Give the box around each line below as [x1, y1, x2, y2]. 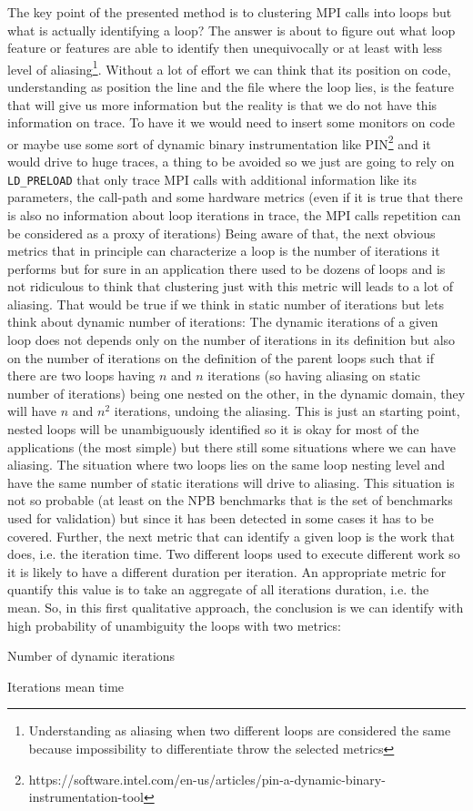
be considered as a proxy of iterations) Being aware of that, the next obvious [7, 223, 436, 242]
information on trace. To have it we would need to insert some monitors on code [7, 113, 455, 132]
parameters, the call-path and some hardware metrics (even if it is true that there [7, 188, 463, 207]
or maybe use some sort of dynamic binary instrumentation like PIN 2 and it [7, 131, 431, 153]
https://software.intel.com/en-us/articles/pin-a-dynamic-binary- [28, 769, 386, 788]
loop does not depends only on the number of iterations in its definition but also [7, 330, 456, 350]
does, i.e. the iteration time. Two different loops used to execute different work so [7, 544, 460, 563]
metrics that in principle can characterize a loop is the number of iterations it [7, 241, 440, 260]
